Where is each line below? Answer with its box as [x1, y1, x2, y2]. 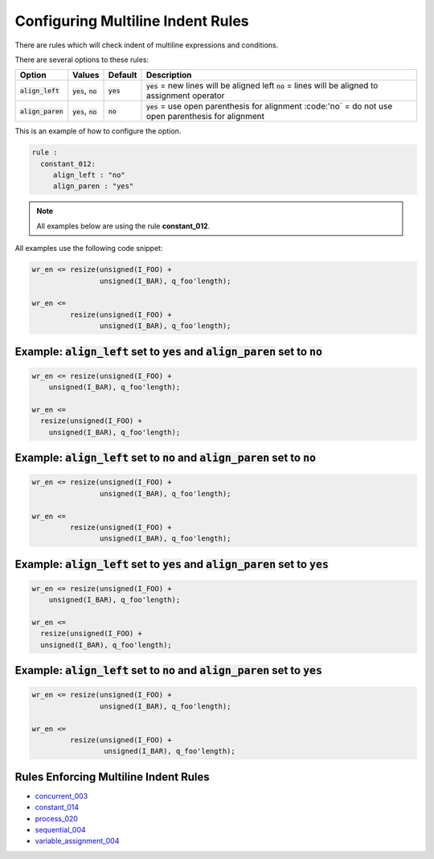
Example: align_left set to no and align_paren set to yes [14, 664, 323, 677]
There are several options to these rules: [14, 55, 149, 64]
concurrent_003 [35, 791, 88, 800]
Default [108, 69, 137, 80]
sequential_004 [35, 825, 86, 835]
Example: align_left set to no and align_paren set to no [14, 451, 317, 465]
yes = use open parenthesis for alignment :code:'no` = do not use [145, 101, 393, 112]
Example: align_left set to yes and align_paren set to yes [14, 557, 330, 571]
